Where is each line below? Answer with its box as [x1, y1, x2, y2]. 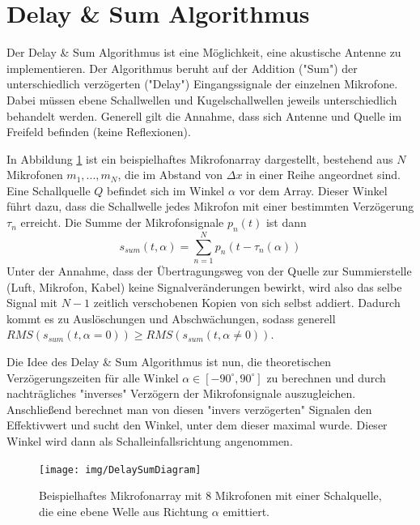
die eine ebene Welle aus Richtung [39, 502, 209, 519]
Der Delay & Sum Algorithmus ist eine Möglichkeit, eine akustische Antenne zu [6, 44, 401, 61]
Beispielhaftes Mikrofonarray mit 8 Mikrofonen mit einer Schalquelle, [39, 487, 382, 504]
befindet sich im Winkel [107, 181, 225, 198]
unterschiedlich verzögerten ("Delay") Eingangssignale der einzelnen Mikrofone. [6, 75, 398, 92]
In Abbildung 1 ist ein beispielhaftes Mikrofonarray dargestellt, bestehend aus [6, 150, 393, 167]
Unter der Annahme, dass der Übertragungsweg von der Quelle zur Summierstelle [6, 262, 412, 279]
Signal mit [6, 294, 58, 311]
